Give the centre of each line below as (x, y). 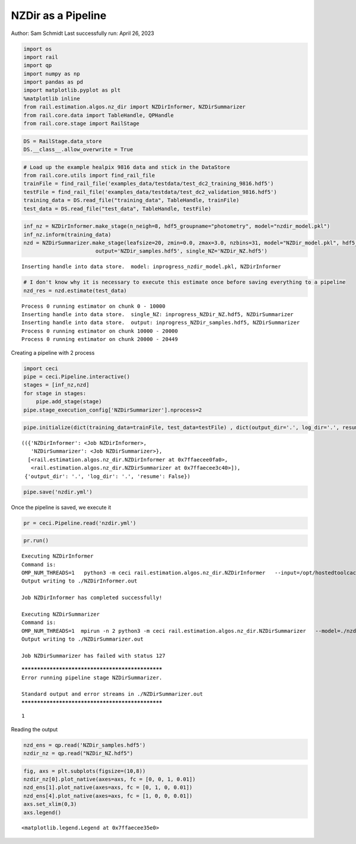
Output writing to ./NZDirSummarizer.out (82, 639)
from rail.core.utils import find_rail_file (89, 175)
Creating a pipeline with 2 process (53, 352)
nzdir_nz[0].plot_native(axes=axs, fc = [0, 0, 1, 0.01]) (109, 779)
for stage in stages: (55, 393)
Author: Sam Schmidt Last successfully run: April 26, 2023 (82, 33)
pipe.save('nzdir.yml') (58, 492)
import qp (38, 66)
